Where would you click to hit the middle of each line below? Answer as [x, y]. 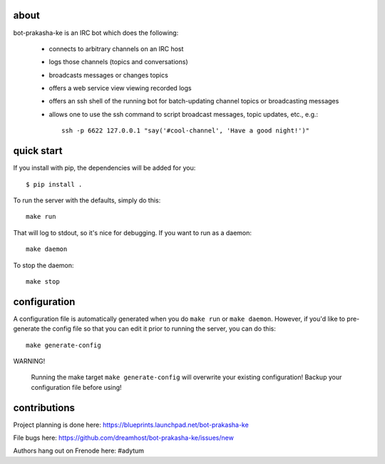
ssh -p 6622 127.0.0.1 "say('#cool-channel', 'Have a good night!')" [186, 131]
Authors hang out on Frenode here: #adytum [79, 451]
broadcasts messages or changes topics [109, 75]
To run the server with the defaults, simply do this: [87, 200]
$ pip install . [54, 184]
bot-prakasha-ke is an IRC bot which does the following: [96, 33]
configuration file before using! [76, 387]
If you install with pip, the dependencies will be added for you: [104, 168]
